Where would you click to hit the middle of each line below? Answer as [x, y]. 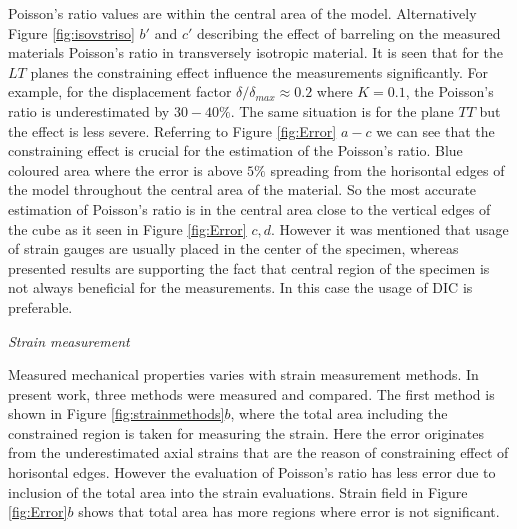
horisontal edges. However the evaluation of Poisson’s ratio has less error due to [252, 472]
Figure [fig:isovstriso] [71, 32]
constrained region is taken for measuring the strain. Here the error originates [246, 432]
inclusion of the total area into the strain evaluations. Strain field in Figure [238, 491]
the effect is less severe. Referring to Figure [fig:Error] [172, 130]
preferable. [40, 306]
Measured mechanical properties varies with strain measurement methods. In [243, 374]
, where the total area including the [339, 413]
